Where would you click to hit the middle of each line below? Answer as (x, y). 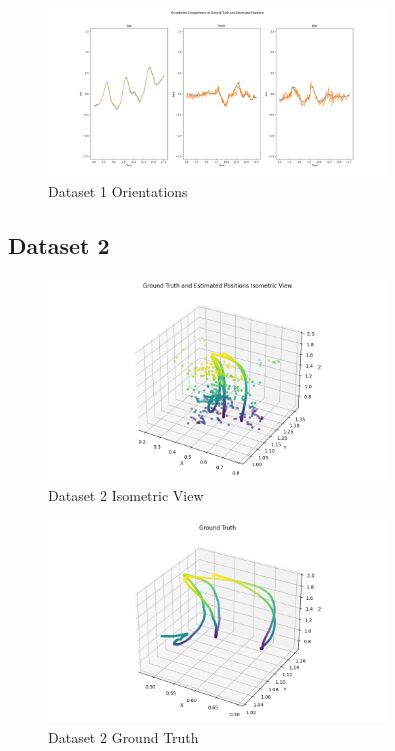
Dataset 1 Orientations (118, 191)
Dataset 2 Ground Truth (123, 736)
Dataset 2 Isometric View (126, 495)
